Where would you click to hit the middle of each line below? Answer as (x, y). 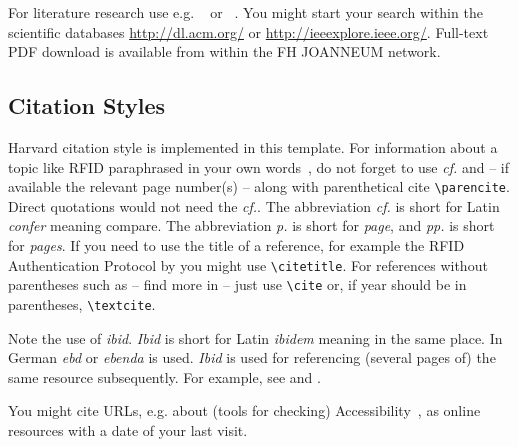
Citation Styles (87, 105)
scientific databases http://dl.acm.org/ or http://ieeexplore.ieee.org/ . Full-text (248, 31)
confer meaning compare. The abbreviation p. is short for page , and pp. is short (251, 225)
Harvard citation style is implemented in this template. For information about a (253, 146)
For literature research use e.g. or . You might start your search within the (245, 12)
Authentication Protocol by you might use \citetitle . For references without (248, 264)
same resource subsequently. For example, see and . (164, 376)
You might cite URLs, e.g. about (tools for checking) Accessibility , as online (244, 410)
